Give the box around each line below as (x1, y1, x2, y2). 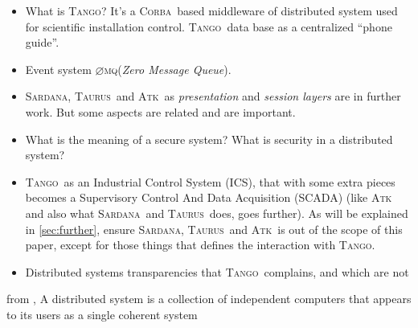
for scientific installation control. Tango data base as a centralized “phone (25, 18, 392, 35)
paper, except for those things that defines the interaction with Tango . (25, 236, 375, 253)
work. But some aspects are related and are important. (25, 103, 296, 120)
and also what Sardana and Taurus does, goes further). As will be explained (25, 204, 408, 221)
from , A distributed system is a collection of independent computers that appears (6, 290, 412, 307)
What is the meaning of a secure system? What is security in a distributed (25, 130, 393, 147)
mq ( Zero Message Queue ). (104, 60, 232, 77)
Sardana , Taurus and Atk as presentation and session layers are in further (25, 88, 401, 105)
